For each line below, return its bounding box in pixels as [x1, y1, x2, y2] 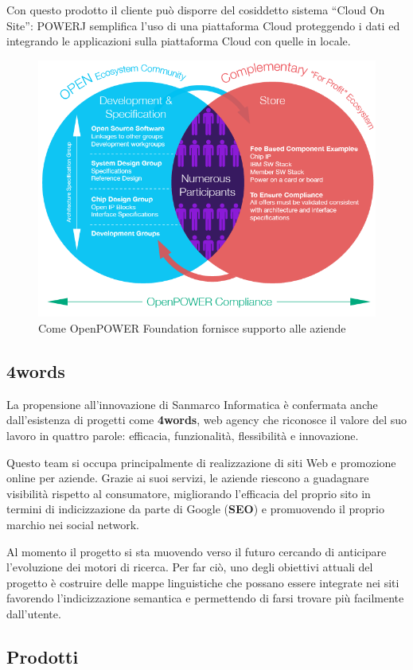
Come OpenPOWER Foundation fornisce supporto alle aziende [38, 320, 346, 337]
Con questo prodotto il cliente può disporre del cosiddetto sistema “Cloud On [6, 2, 385, 18]
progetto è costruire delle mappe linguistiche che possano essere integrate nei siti [6, 574, 399, 590]
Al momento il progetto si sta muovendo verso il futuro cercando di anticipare [6, 543, 387, 559]
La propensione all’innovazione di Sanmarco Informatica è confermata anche [6, 395, 378, 412]
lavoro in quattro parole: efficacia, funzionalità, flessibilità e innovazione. [6, 427, 359, 444]
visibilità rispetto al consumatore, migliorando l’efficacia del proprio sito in [6, 485, 371, 501]
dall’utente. [6, 605, 61, 621]
